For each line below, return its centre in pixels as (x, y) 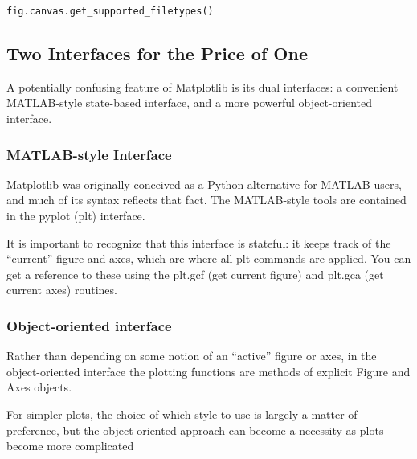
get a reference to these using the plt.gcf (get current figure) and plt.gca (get (195, 274)
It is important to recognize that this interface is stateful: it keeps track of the (199, 242)
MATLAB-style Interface (89, 154)
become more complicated (70, 446)
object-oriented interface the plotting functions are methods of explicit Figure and (208, 371)
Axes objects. (39, 387)
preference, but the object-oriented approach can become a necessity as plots (195, 430)
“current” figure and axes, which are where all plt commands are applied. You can (209, 258)
